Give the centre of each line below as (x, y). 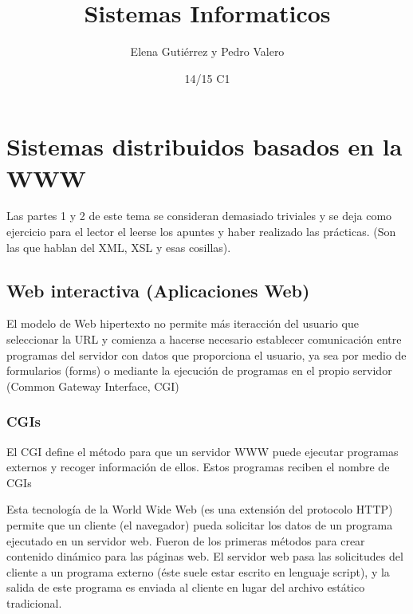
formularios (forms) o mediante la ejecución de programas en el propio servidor (199, 370)
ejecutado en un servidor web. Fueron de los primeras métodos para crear (186, 540)
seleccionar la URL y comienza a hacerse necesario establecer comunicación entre (204, 339)
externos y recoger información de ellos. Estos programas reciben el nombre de (198, 467)
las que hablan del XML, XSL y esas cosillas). (119, 247)
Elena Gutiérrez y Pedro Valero (207, 51)
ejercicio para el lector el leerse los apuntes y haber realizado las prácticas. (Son (201, 232)
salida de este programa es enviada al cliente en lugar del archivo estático (186, 587)
